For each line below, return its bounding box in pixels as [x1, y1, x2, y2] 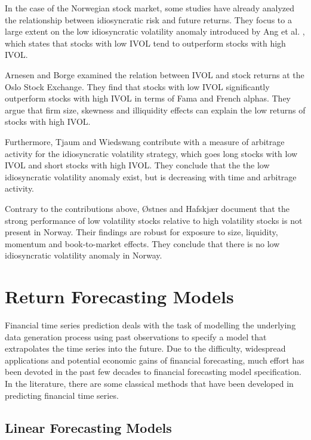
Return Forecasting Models [5, 284, 234, 309]
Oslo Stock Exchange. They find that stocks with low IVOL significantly [5, 80, 270, 93]
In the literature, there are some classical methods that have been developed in [5, 377, 294, 389]
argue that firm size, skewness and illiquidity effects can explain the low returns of [5, 103, 306, 116]
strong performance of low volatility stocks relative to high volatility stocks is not [5, 214, 303, 226]
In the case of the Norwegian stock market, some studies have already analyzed [5, 2, 294, 14]
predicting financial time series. [5, 389, 119, 401]
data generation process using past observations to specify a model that [5, 330, 267, 343]
